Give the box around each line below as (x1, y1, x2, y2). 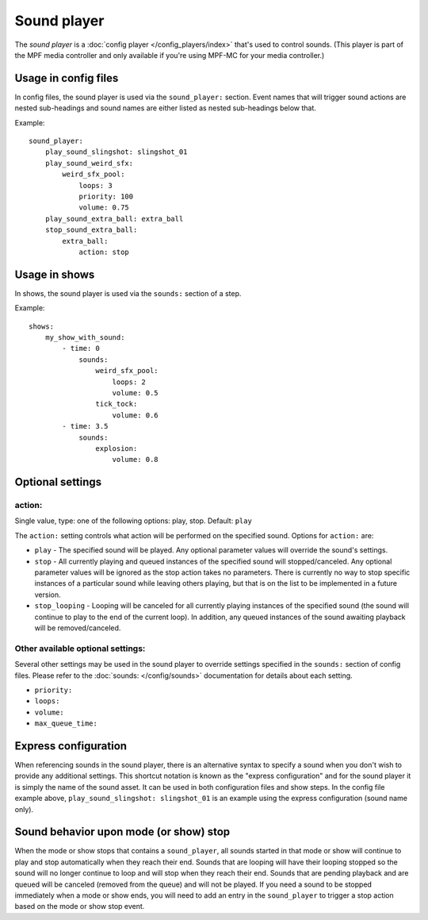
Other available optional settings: (14, 643, 146, 654)
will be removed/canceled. (34, 623, 121, 633)
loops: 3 (78, 181, 113, 190)
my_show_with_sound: (44, 333, 125, 341)
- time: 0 (62, 344, 101, 353)
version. (34, 590, 61, 599)
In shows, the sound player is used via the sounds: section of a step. (14, 288, 242, 298)
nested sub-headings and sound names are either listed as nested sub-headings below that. (14, 103, 317, 113)
